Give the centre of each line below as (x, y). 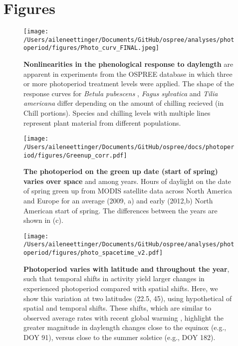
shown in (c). (43, 220)
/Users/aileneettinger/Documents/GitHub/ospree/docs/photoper (129, 147)
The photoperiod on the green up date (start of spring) (121, 171)
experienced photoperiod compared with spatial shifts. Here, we (121, 288)
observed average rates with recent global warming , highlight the (123, 317)
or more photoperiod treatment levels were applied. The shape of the (129, 84)
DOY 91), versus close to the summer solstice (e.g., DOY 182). (119, 337)
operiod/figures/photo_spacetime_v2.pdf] (93, 253)
